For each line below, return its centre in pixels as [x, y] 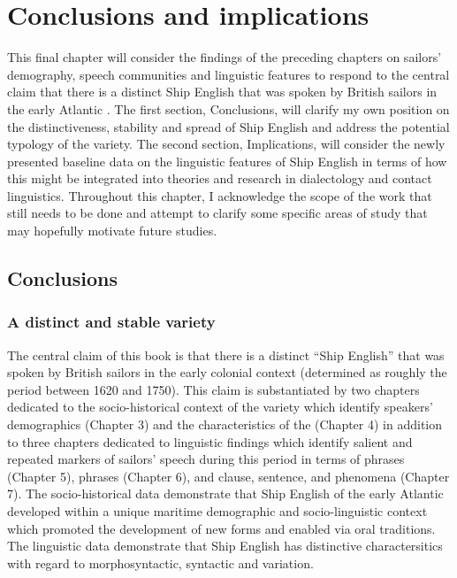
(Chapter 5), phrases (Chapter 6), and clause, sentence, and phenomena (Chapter [228, 476]
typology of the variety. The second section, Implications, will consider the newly [226, 144]
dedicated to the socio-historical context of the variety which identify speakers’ [220, 407]
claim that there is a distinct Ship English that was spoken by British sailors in [222, 92]
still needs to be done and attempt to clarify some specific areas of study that [217, 213]
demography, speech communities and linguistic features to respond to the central [228, 74]
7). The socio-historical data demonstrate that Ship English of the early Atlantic [225, 493]
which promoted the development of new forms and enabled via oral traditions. [221, 528]
